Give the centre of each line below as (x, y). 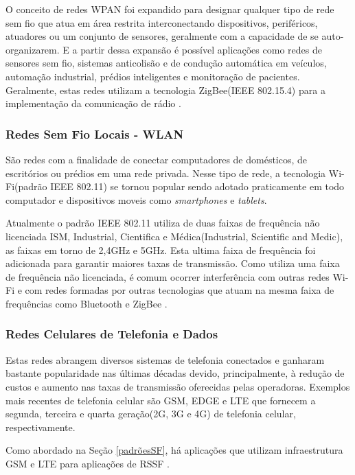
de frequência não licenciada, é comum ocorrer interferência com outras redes (168, 276)
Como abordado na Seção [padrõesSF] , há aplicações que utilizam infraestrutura (174, 450)
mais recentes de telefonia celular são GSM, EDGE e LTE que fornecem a (161, 400)
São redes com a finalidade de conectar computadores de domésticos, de (157, 159)
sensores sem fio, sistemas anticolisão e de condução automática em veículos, (166, 63)
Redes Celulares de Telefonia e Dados (112, 334)
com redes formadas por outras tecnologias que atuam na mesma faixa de (180, 290)
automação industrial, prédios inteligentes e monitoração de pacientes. (153, 76)
